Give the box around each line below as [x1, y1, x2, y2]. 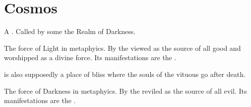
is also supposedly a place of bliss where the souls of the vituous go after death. [4, 69, 246, 79]
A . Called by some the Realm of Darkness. [4, 26, 136, 36]
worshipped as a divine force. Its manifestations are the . [4, 52, 177, 63]
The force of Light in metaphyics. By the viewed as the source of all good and [4, 42, 241, 53]
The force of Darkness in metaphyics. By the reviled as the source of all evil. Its [4, 85, 247, 96]
